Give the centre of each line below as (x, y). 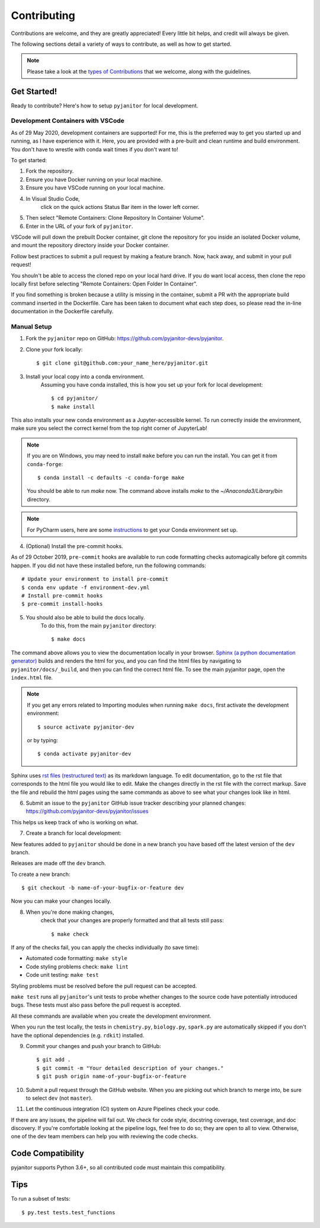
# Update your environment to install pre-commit (95, 579)
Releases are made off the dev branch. (58, 863)
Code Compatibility (47, 1153)
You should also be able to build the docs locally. (85, 617)
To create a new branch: (41, 874)
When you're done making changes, (70, 912)
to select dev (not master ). (59, 1098)
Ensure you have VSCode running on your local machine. (95, 188)
